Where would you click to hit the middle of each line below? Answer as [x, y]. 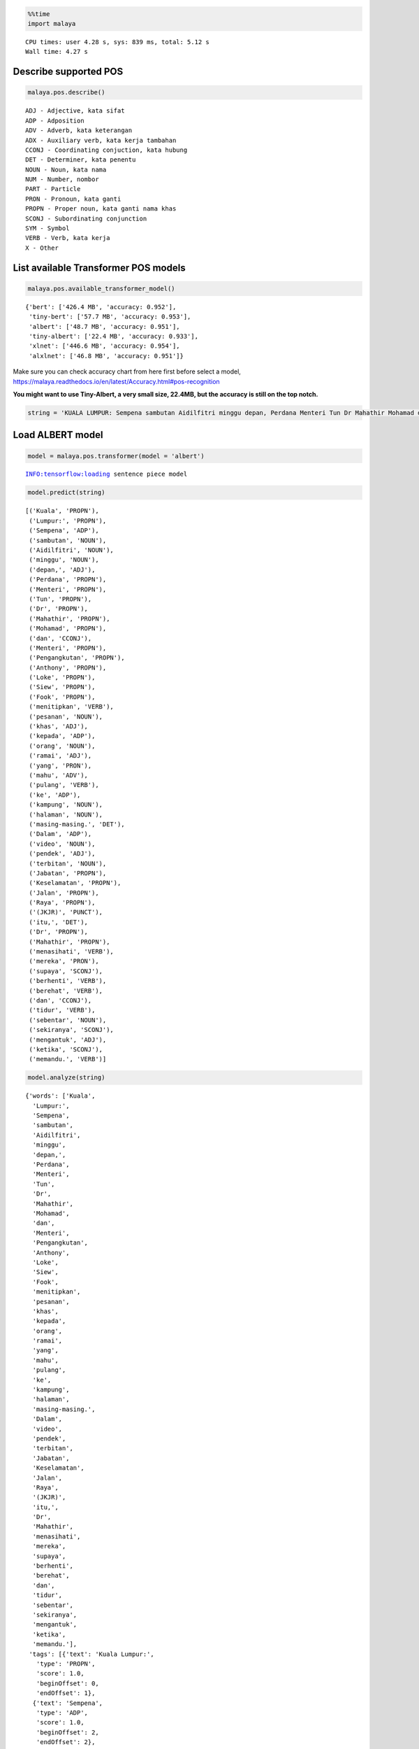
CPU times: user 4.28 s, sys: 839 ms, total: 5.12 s [117, 42]
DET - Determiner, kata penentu [81, 160]
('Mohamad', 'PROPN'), [68, 629]
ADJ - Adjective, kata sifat [75, 111]
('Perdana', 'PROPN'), [68, 580]
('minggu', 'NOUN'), [64, 560]
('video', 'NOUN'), [62, 844]
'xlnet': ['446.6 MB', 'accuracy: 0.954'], [105, 346]
